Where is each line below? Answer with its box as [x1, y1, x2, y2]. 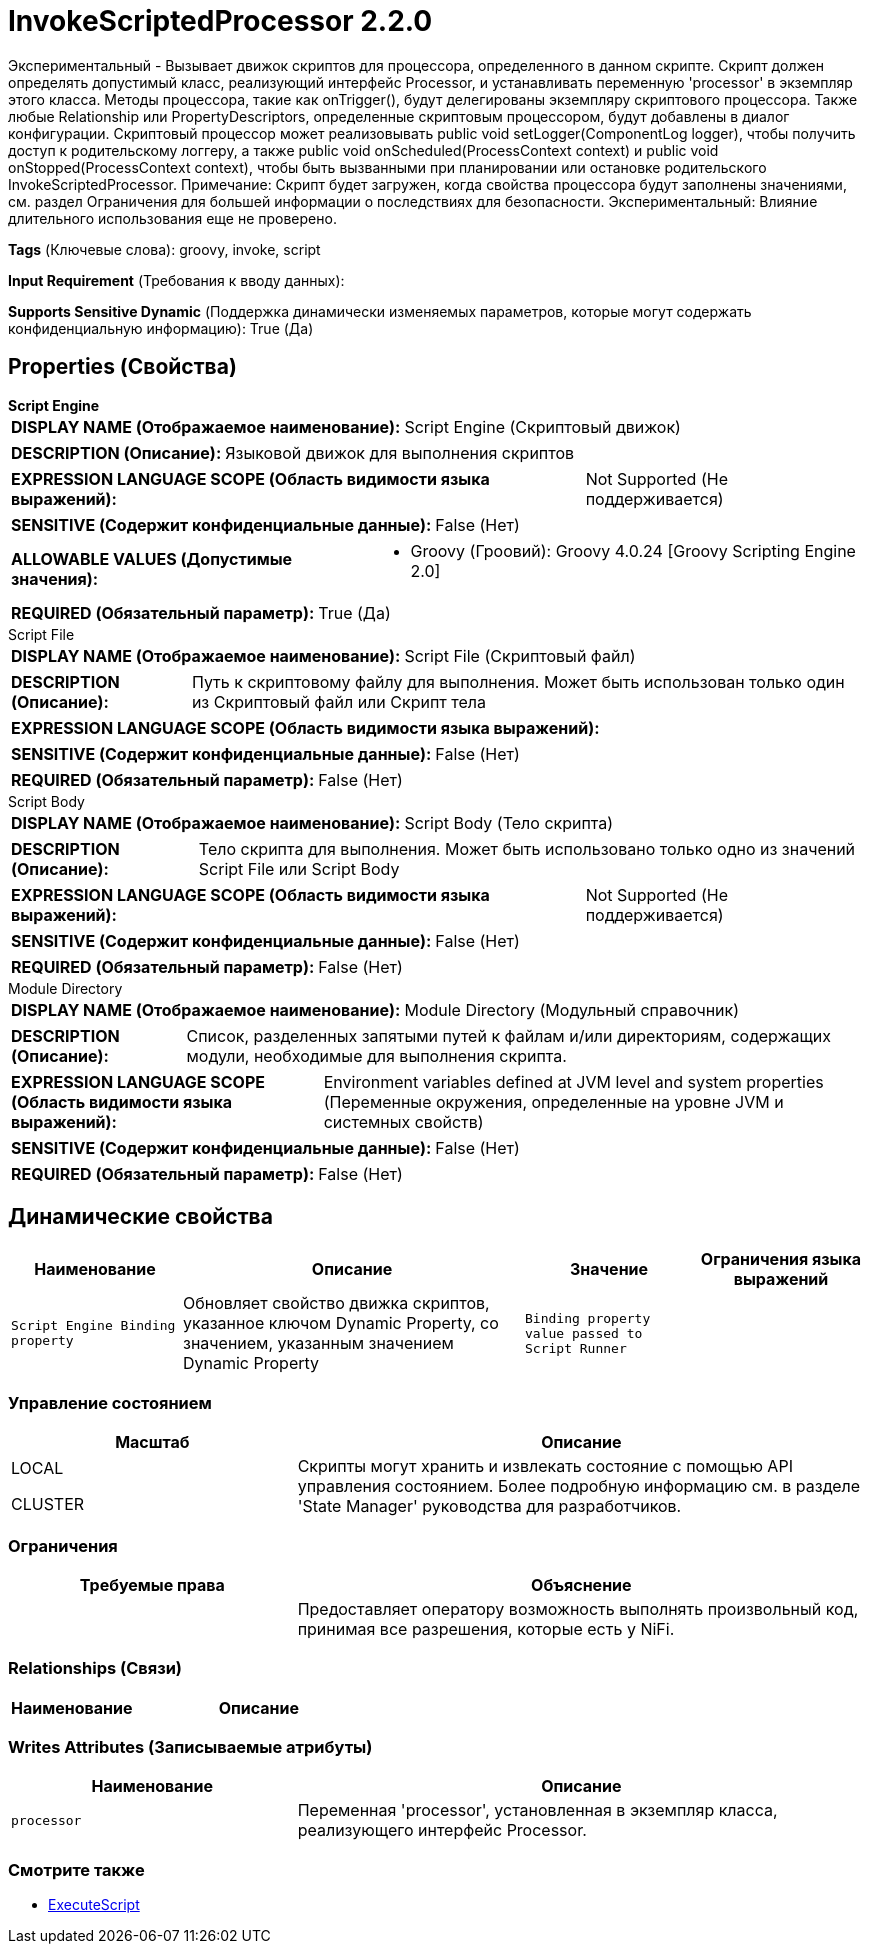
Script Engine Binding [11, 1318, 176, 1334]
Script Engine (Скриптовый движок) [404, 416, 681, 437]
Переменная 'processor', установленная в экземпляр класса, [297, 1800, 778, 1821]
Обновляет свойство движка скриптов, [183, 1293, 490, 1314]
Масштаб [115, 1432, 190, 1453]
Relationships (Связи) [8, 1658, 182, 1679]
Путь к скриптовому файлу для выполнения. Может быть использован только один [191, 671, 845, 692]
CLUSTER [11, 1494, 85, 1515]
